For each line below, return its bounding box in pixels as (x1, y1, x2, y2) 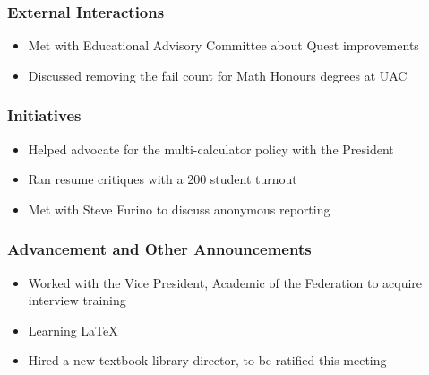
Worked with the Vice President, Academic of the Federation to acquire (28, 273, 423, 292)
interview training (28, 291, 126, 310)
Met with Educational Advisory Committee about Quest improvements (28, 36, 419, 55)
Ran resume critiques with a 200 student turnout (28, 170, 297, 188)
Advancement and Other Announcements (7, 238, 312, 260)
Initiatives (7, 104, 82, 126)
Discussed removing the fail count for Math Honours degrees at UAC (28, 65, 408, 84)
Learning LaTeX (28, 320, 118, 339)
